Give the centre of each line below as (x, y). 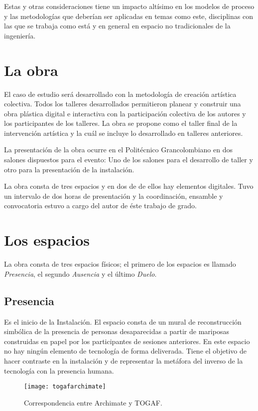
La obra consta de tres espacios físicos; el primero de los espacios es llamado (120, 264)
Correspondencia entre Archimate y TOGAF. (93, 402)
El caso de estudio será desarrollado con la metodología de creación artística (120, 94)
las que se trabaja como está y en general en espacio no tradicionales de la (117, 26)
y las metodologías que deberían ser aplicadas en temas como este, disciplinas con (129, 16)
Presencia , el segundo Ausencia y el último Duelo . (80, 273)
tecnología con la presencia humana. (59, 370)
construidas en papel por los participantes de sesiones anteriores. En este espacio (127, 341)
